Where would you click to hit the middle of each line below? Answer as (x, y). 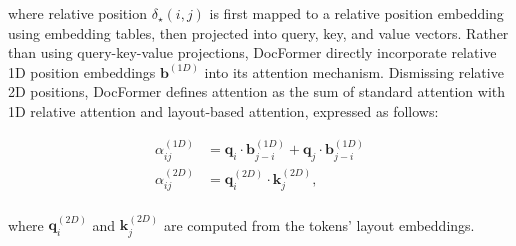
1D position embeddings (82, 71)
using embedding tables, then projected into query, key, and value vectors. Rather (258, 32)
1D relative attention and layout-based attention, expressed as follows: (223, 110)
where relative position (77, 13)
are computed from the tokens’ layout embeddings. (319, 224)
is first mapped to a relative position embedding (356, 13)
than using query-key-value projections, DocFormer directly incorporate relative (252, 52)
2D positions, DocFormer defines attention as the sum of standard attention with (257, 91)
